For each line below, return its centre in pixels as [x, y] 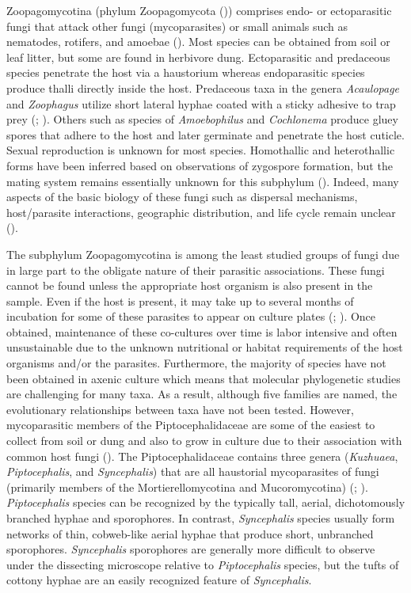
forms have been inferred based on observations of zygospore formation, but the [200, 165]
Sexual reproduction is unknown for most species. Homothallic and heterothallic [201, 150]
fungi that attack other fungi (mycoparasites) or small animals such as [177, 26]
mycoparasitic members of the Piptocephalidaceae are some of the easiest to [191, 425]
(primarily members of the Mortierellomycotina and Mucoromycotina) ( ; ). [187, 487]
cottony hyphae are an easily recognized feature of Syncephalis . [159, 580]
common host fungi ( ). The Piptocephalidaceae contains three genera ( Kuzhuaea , [202, 456]
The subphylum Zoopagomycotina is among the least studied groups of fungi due [203, 254]
